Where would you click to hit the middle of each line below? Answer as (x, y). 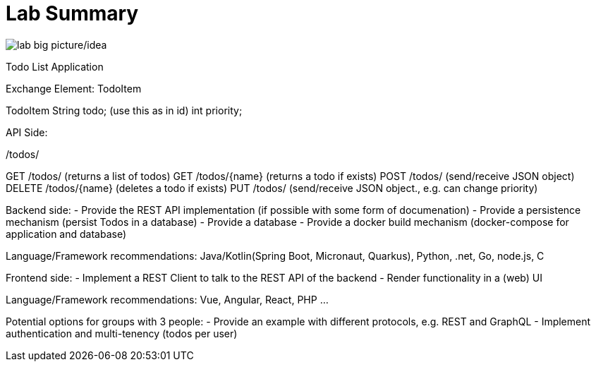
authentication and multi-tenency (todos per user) (122, 333)
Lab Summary (72, 13)
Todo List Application (55, 66)
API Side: (27, 132)
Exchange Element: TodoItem (74, 88)
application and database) (66, 234)
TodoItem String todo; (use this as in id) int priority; (124, 110)
